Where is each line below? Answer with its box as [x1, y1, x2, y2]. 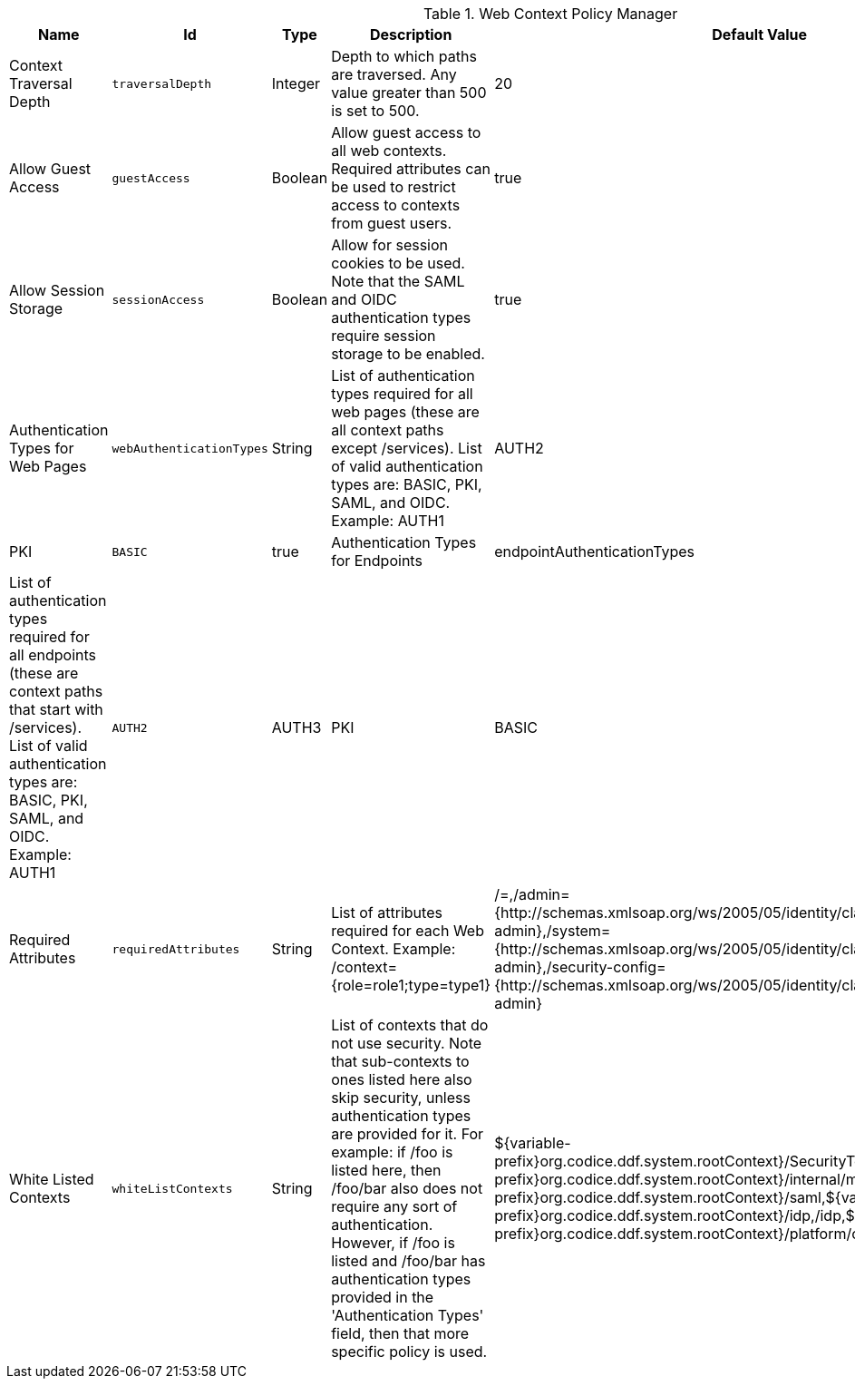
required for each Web [331, 922, 484, 940]
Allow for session [331, 236, 449, 254]
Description [369, 25, 452, 44]
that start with [9, 700, 103, 718]
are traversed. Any [331, 65, 457, 83]
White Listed [9, 1170, 94, 1188]
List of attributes [331, 903, 442, 922]
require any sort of [331, 1197, 458, 1215]
